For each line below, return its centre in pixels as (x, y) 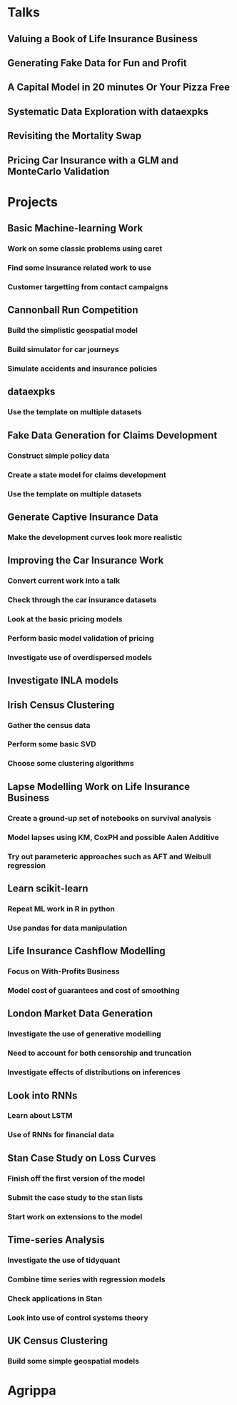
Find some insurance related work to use (80, 267)
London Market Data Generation (80, 1014)
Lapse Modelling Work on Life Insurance (99, 786)
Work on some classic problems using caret (85, 249)
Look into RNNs (42, 1095)
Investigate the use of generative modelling (85, 1034)
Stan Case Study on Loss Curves (82, 1158)
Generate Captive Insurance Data (83, 517)
